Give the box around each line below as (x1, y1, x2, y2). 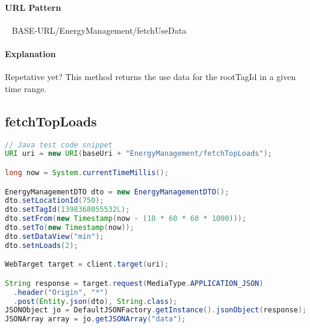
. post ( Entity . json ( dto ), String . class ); (13, 297, 178, 306)
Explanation (5, 47, 56, 60)
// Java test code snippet (5, 140, 113, 149)
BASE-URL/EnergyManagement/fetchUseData (11, 23, 187, 36)
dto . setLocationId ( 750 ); (5, 196, 104, 205)
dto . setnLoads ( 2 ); (5, 241, 78, 250)
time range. (5, 82, 47, 94)
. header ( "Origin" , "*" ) (13, 288, 108, 297)
